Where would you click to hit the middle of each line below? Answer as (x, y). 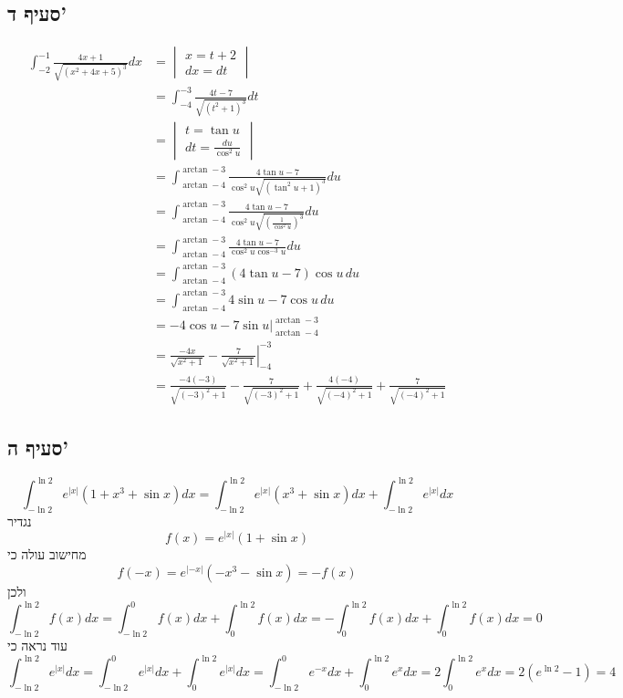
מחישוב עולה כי (47, 554)
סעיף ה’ (38, 447)
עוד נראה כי (37, 645)
